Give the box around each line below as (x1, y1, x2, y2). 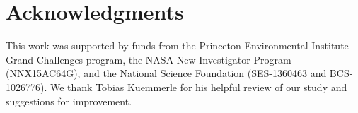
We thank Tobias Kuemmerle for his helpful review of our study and (50, 79, 347, 94)
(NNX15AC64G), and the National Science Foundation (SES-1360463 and (6, 66, 327, 81)
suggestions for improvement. (6, 93, 132, 108)
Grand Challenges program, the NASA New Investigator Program (6, 52, 291, 66)
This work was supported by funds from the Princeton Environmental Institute (6, 38, 349, 53)
